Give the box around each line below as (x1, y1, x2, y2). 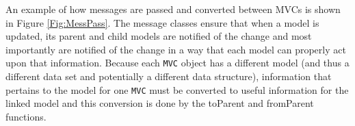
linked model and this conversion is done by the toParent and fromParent (5, 96, 314, 110)
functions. (5, 109, 47, 123)
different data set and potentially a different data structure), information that (5, 69, 332, 84)
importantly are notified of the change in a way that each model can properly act (5, 42, 346, 56)
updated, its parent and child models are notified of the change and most (5, 29, 312, 43)
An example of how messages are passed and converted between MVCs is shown (5, 2, 341, 16)
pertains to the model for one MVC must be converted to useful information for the (5, 82, 349, 97)
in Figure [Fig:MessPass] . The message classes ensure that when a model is (5, 15, 319, 29)
